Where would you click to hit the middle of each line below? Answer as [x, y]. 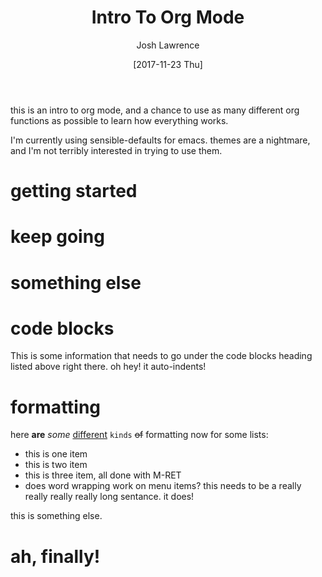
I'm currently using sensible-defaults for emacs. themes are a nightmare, [160, 140]
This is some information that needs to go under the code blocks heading [161, 356]
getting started [74, 191]
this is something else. [56, 516]
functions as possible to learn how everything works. [119, 120]
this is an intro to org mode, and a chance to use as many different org [155, 110]
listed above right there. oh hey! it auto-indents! [108, 367]
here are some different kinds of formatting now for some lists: [139, 435]
